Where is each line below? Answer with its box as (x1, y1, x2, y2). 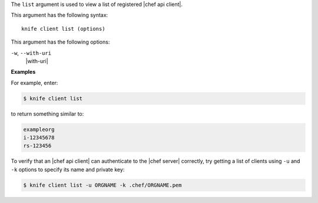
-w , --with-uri (11, 49, 52, 56)
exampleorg (23, 126, 55, 133)
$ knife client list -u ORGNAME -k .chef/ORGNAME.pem (23, 182, 182, 188)
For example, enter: (11, 79, 58, 86)
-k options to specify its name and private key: (11, 166, 125, 173)
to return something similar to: (11, 110, 84, 117)
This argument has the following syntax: (11, 12, 108, 19)
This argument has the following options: (11, 38, 110, 45)
